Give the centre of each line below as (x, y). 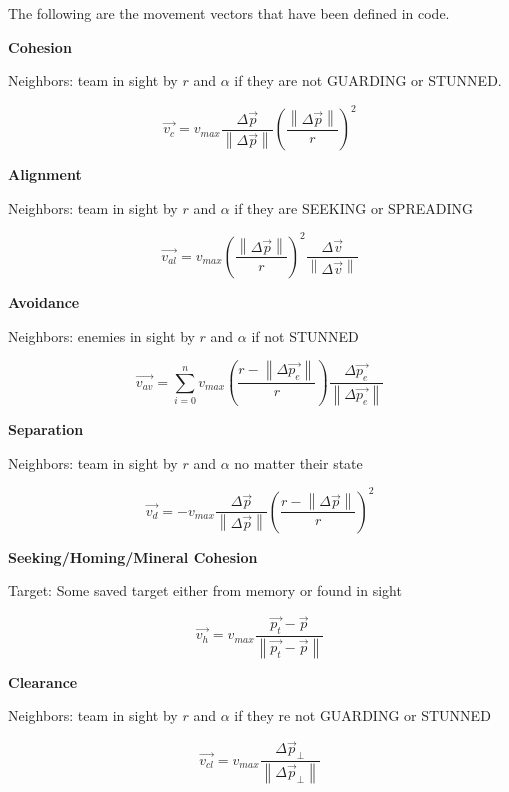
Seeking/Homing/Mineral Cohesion (133, 556)
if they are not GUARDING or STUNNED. (368, 80)
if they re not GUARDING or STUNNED (362, 715)
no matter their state (298, 462)
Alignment (45, 174)
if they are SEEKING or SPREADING (353, 207)
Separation (46, 429)
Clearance (43, 681)
